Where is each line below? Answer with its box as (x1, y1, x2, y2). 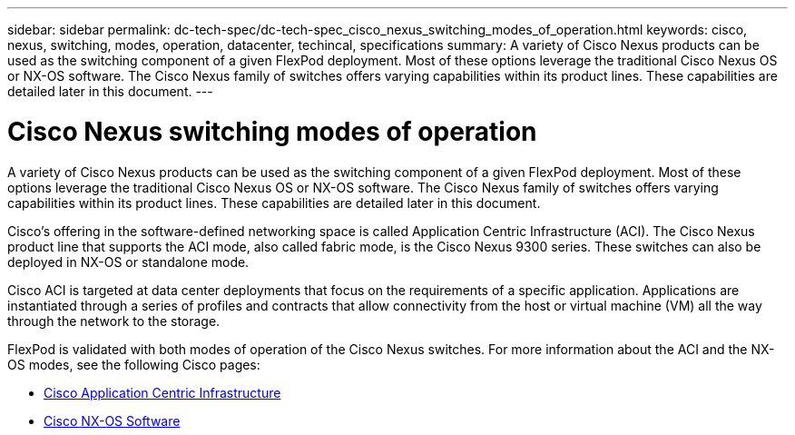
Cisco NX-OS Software (44, 412, 181, 429)
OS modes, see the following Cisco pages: (7, 356, 260, 372)
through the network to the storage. (7, 312, 221, 329)
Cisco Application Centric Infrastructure (44, 384, 281, 400)
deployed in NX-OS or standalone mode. (7, 253, 250, 270)
